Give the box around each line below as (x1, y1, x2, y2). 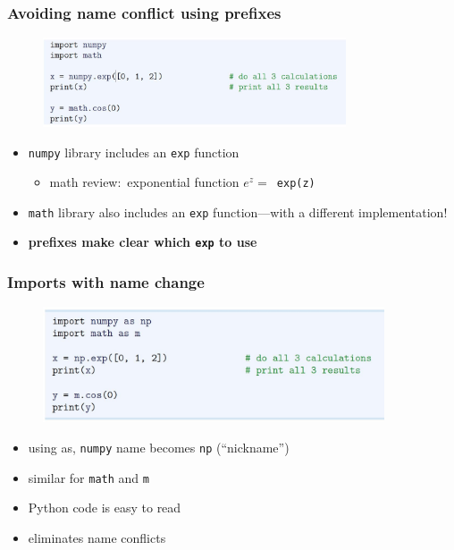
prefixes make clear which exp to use (28, 233, 257, 251)
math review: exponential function (49, 173, 240, 191)
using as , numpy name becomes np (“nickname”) (28, 437, 290, 456)
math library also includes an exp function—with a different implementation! (28, 202, 448, 221)
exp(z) (276, 177, 315, 190)
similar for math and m (28, 468, 149, 487)
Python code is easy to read (28, 498, 181, 517)
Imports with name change (7, 271, 205, 293)
